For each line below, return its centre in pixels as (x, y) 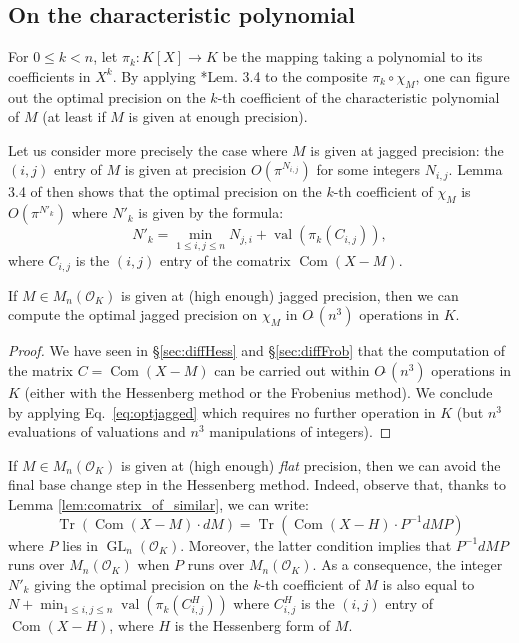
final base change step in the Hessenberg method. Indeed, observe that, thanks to (257, 484)
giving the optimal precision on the (141, 583)
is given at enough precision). (218, 116)
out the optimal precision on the (107, 96)
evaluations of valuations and (97, 431)
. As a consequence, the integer (407, 564)
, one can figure (462, 75)
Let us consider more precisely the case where (148, 149)
